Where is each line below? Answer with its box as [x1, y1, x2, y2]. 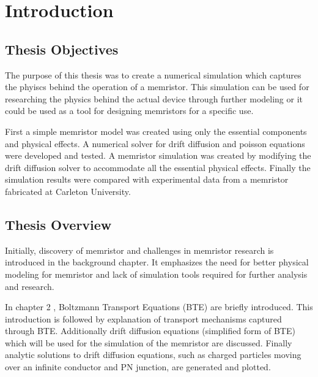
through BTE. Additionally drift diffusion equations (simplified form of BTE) [5, 324, 295, 337]
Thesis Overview [5, 215, 112, 234]
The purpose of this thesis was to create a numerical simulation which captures [5, 68, 301, 81]
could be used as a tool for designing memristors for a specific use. [5, 104, 254, 117]
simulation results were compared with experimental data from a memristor [5, 173, 289, 186]
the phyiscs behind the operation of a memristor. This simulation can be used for [5, 80, 309, 93]
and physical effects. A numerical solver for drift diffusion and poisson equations [5, 137, 305, 150]
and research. [5, 280, 54, 292]
